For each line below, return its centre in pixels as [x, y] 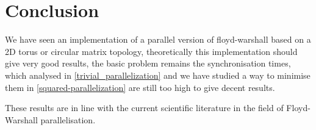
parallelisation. [68, 119]
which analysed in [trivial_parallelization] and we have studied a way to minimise [158, 75]
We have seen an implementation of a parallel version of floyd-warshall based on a [158, 39]
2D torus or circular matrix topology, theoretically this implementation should [151, 51]
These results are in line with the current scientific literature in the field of [144, 108]
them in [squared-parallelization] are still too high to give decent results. [140, 87]
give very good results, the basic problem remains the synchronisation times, [148, 63]
